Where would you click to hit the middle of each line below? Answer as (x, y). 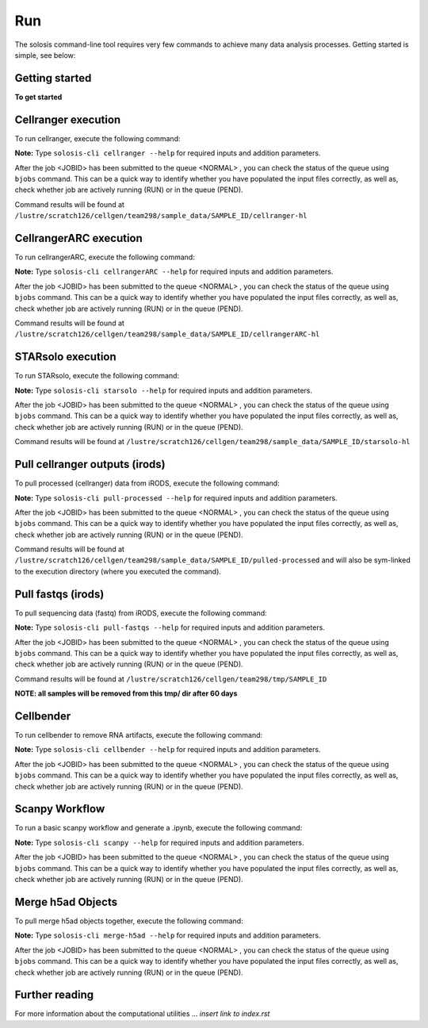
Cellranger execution (68, 119)
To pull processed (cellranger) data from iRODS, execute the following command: (147, 483)
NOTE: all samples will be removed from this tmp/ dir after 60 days (126, 693)
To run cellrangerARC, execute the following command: (105, 257)
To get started (38, 97)
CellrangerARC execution (78, 238)
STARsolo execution (65, 357)
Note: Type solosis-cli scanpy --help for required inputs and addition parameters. (159, 842)
